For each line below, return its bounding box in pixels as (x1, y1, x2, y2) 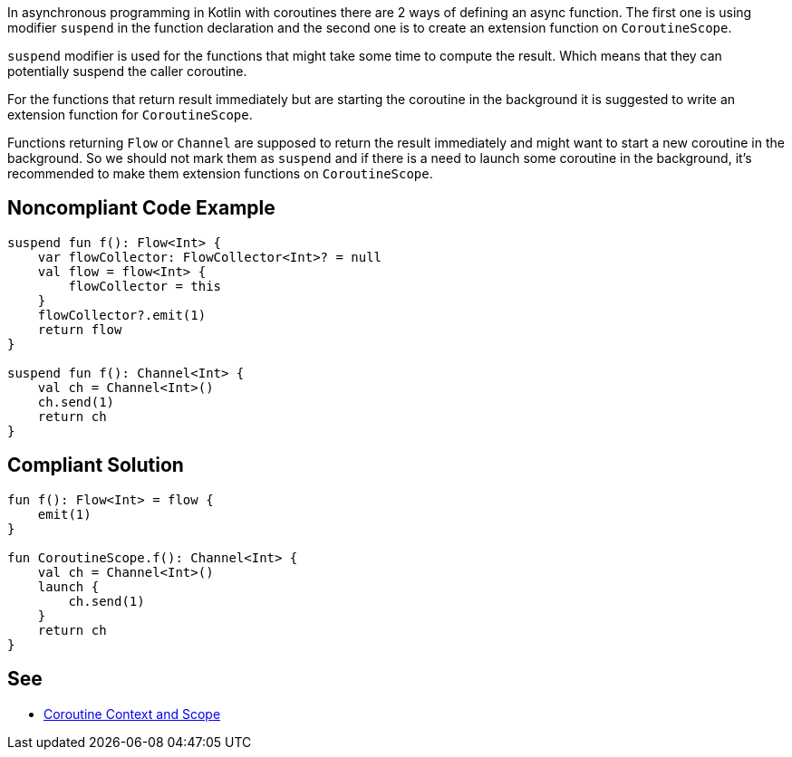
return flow (37, 321, 122, 337)
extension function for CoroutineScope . (7, 107, 253, 122)
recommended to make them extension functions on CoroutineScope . (7, 166, 433, 181)
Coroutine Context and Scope (43, 705, 221, 722)
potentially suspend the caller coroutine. (7, 63, 247, 79)
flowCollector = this (68, 278, 222, 293)
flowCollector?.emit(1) (37, 307, 207, 322)
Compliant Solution (7, 454, 184, 477)
